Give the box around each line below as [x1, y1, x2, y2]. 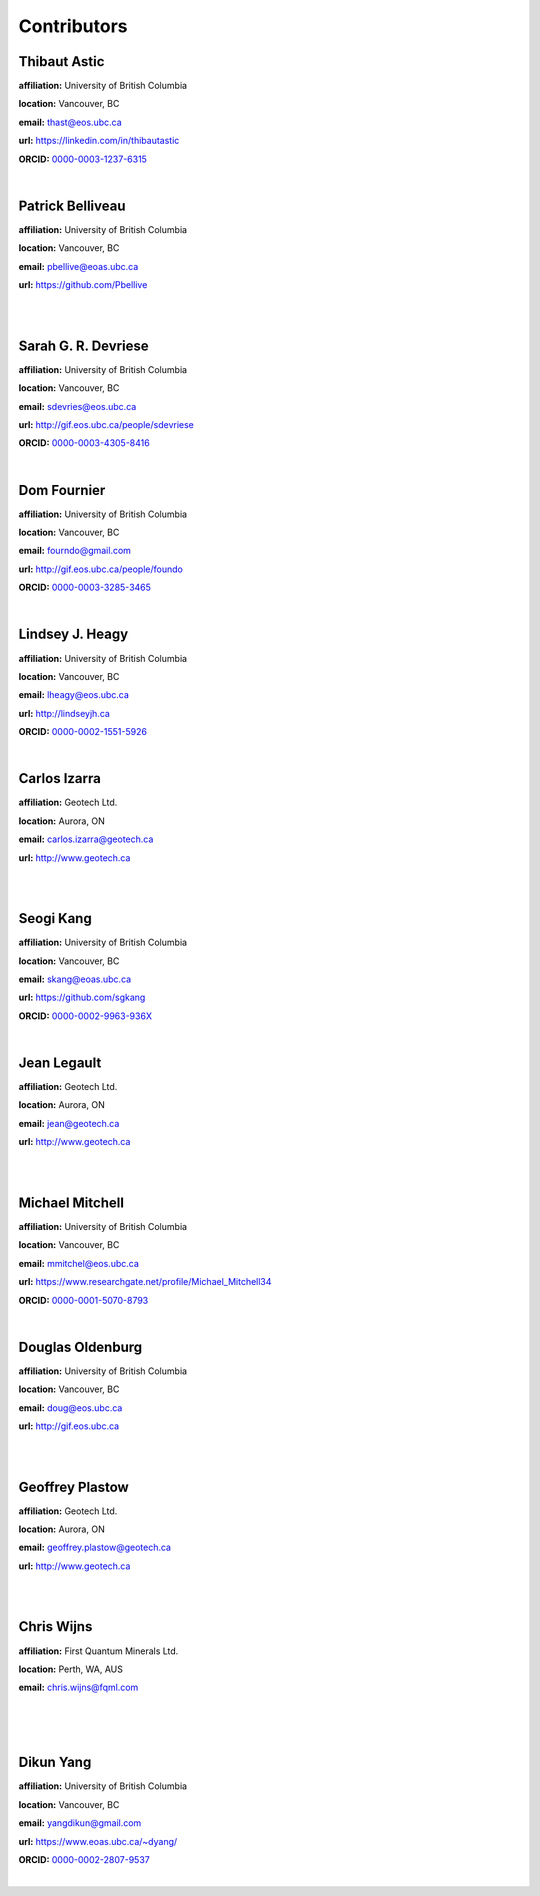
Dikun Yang [18, 1754, 92, 1771]
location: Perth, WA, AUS [18, 1663, 124, 1675]
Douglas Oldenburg [18, 1338, 143, 1355]
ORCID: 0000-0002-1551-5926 [18, 726, 147, 738]
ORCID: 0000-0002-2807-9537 [18, 1853, 150, 1865]
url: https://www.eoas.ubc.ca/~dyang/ [18, 1835, 178, 1847]
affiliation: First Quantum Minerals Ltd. [18, 1645, 179, 1657]
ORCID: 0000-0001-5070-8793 [18, 1294, 149, 1306]
